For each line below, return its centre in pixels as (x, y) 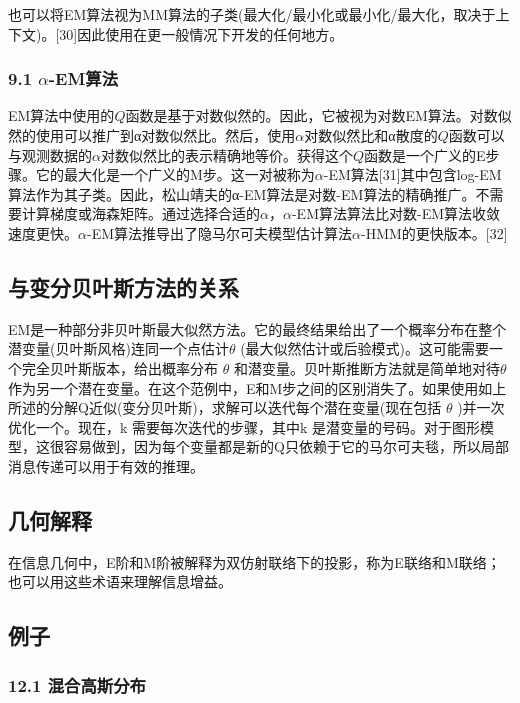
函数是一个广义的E (425, 154)
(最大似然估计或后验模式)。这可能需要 (365, 348)
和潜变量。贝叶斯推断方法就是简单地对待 (366, 367)
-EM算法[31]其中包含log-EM (412, 174)
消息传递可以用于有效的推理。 (106, 465)
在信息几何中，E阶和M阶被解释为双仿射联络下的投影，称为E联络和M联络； (254, 561)
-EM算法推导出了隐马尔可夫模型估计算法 (219, 232)
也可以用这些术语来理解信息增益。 (120, 581)
